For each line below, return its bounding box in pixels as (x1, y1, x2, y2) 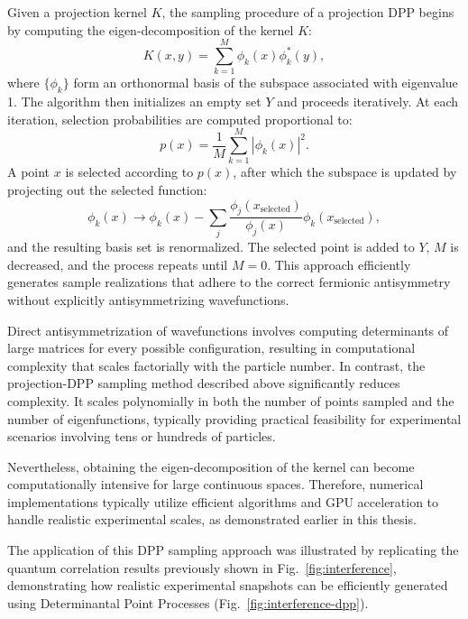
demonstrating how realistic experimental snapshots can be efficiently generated (7, 576, 448, 595)
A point (7, 162, 50, 181)
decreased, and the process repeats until (7, 254, 228, 273)
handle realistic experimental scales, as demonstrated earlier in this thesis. (7, 510, 417, 529)
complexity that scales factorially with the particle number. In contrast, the (7, 356, 426, 374)
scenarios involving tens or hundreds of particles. (7, 427, 276, 446)
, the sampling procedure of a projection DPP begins (161, 3, 454, 21)
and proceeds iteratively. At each (277, 92, 459, 111)
